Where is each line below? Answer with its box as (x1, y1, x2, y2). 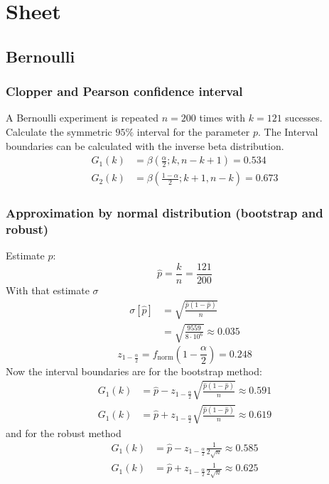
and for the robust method (6, 425, 122, 440)
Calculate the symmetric (6, 124, 112, 139)
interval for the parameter (136, 124, 250, 139)
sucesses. (285, 110, 323, 125)
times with (199, 110, 246, 125)
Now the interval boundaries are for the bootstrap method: (6, 363, 262, 378)
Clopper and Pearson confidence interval (6, 82, 243, 100)
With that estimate (6, 283, 90, 298)
